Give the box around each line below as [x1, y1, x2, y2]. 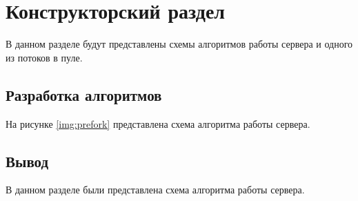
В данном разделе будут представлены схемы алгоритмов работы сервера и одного [6, 37, 353, 51]
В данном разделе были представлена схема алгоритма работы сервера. [6, 182, 305, 197]
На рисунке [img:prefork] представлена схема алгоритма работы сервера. [6, 116, 310, 131]
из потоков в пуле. [6, 50, 83, 64]
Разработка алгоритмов [6, 84, 162, 105]
